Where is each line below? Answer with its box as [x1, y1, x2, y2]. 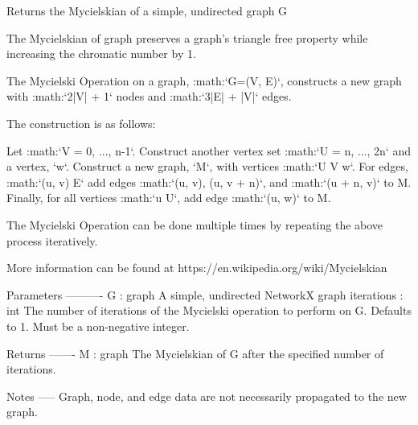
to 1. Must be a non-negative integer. [6, 317, 190, 334]
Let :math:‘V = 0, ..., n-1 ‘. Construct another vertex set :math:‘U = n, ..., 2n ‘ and [6, 142, 411, 159]
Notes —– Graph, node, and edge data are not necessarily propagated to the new [6, 387, 407, 404]
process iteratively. [6, 232, 98, 249]
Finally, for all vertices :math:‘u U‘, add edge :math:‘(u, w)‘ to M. [6, 189, 331, 206]
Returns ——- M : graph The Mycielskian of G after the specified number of [6, 345, 384, 361]
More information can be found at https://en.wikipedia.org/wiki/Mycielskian [6, 259, 387, 276]
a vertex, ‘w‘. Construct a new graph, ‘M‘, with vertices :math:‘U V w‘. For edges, [6, 158, 408, 175]
